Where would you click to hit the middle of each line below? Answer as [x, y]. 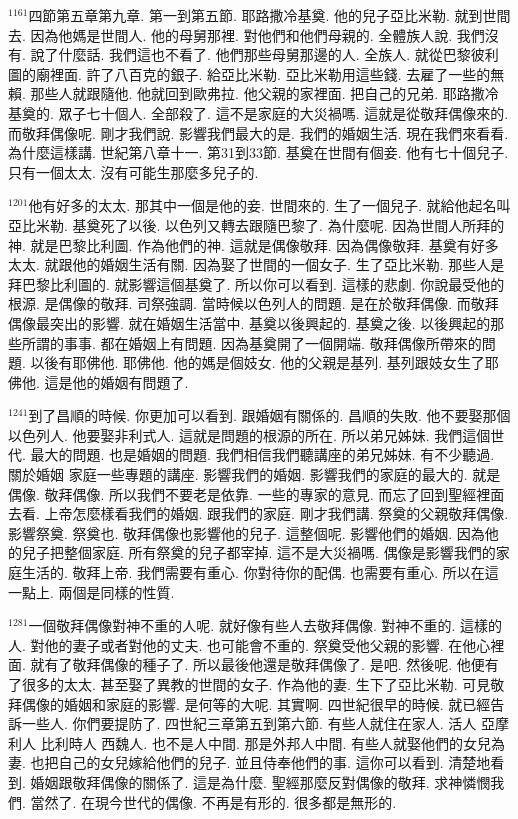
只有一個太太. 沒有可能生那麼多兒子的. [133, 171]
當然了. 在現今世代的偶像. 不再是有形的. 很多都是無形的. [213, 801]
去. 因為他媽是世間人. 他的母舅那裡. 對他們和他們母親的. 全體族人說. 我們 [246, 34]
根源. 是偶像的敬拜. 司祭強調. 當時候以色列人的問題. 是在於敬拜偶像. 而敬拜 [253, 303]
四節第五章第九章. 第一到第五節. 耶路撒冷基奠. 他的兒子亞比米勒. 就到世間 [269, 15]
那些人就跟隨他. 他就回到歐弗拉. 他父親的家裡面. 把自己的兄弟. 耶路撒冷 [264, 93]
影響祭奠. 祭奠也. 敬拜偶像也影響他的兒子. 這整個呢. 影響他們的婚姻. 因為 [246, 532]
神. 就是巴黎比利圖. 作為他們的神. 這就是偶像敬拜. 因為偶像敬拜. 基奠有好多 [253, 244]
